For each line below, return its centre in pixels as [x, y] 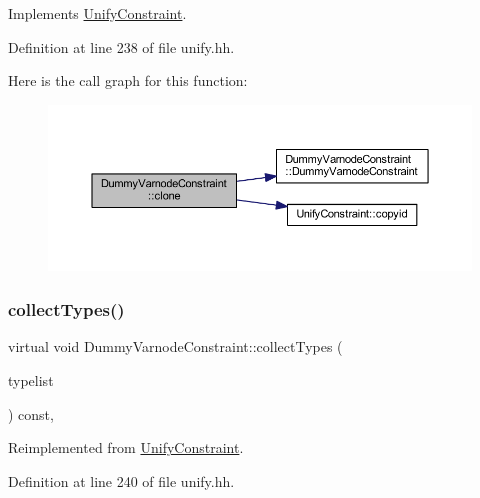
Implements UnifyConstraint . [97, 13]
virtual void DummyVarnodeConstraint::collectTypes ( [175, 346]
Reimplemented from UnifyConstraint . [126, 447]
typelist [31, 380]
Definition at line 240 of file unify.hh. [121, 480]
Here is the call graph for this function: [128, 80]
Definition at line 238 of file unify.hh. [121, 46]
